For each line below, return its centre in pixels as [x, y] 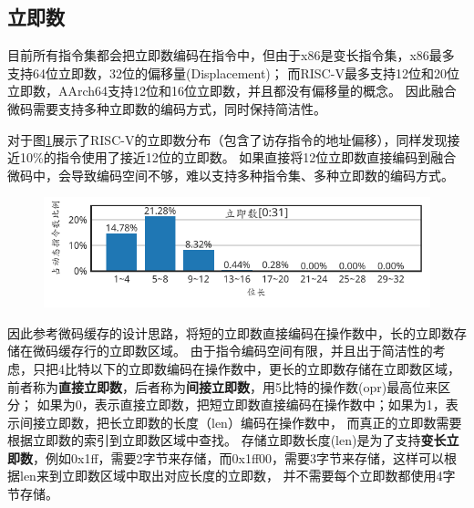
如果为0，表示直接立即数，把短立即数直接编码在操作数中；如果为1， [241, 404]
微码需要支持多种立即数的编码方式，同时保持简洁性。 [167, 108]
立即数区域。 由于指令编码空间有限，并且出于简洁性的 [271, 351]
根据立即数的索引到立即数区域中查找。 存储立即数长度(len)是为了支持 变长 [227, 440]
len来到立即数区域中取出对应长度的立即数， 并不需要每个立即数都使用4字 [237, 476]
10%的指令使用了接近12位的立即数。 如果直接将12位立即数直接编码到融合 [238, 157]
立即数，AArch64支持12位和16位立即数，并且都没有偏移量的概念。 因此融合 [232, 91]
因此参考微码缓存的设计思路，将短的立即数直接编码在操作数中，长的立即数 [231, 332]
